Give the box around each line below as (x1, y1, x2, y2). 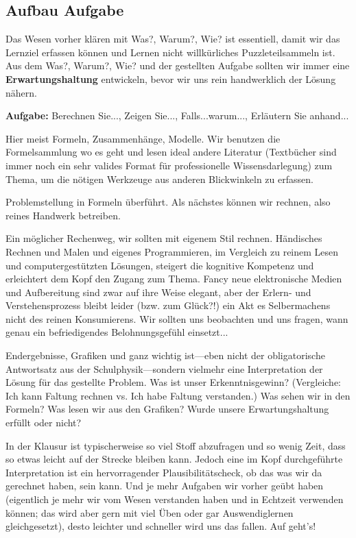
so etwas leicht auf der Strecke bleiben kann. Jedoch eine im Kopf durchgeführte (5, 452, 343, 466)
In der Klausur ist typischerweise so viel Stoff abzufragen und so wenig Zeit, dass (5, 438, 346, 452)
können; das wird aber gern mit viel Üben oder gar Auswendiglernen (5, 505, 294, 519)
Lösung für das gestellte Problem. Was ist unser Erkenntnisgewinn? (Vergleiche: (5, 375, 341, 389)
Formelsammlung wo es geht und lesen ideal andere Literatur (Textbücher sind (5, 145, 337, 159)
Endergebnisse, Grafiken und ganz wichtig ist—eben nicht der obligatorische (5, 348, 325, 363)
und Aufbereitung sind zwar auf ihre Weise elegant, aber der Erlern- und (5, 284, 311, 299)
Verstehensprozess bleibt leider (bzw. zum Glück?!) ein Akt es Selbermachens (5, 298, 331, 313)
